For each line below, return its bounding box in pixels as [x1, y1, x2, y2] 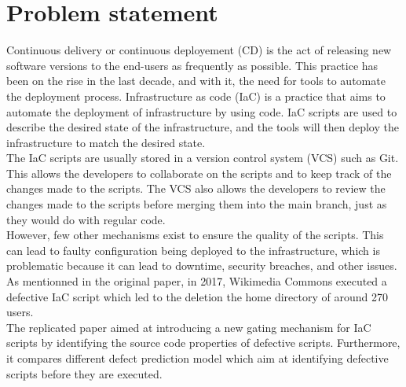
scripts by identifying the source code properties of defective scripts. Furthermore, [6, 334, 401, 351]
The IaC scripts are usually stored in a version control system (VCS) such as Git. [6, 149, 399, 166]
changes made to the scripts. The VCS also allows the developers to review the [6, 180, 386, 197]
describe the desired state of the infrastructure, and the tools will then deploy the [6, 119, 399, 135]
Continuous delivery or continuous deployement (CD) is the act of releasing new [6, 42, 392, 58]
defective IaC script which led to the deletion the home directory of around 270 [6, 288, 388, 304]
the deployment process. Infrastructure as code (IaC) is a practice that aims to [6, 87, 386, 104]
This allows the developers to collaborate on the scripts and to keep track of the [6, 164, 392, 181]
